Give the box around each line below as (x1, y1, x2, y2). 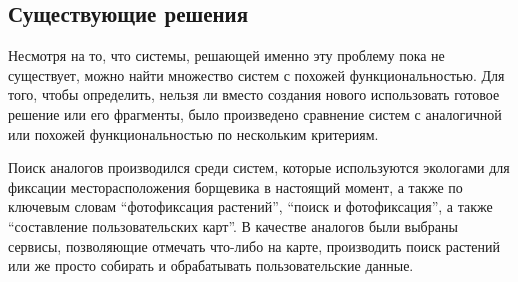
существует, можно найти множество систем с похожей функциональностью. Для (8, 64, 505, 85)
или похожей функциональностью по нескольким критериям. (8, 123, 379, 144)
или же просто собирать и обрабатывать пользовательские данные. (8, 255, 414, 276)
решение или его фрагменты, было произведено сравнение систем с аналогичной (8, 103, 502, 124)
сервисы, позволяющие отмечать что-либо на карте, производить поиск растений (8, 235, 501, 256)
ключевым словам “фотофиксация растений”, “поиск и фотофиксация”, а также (8, 196, 493, 217)
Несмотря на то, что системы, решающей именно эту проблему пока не (8, 45, 445, 66)
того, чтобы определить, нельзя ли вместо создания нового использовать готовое (8, 84, 500, 105)
